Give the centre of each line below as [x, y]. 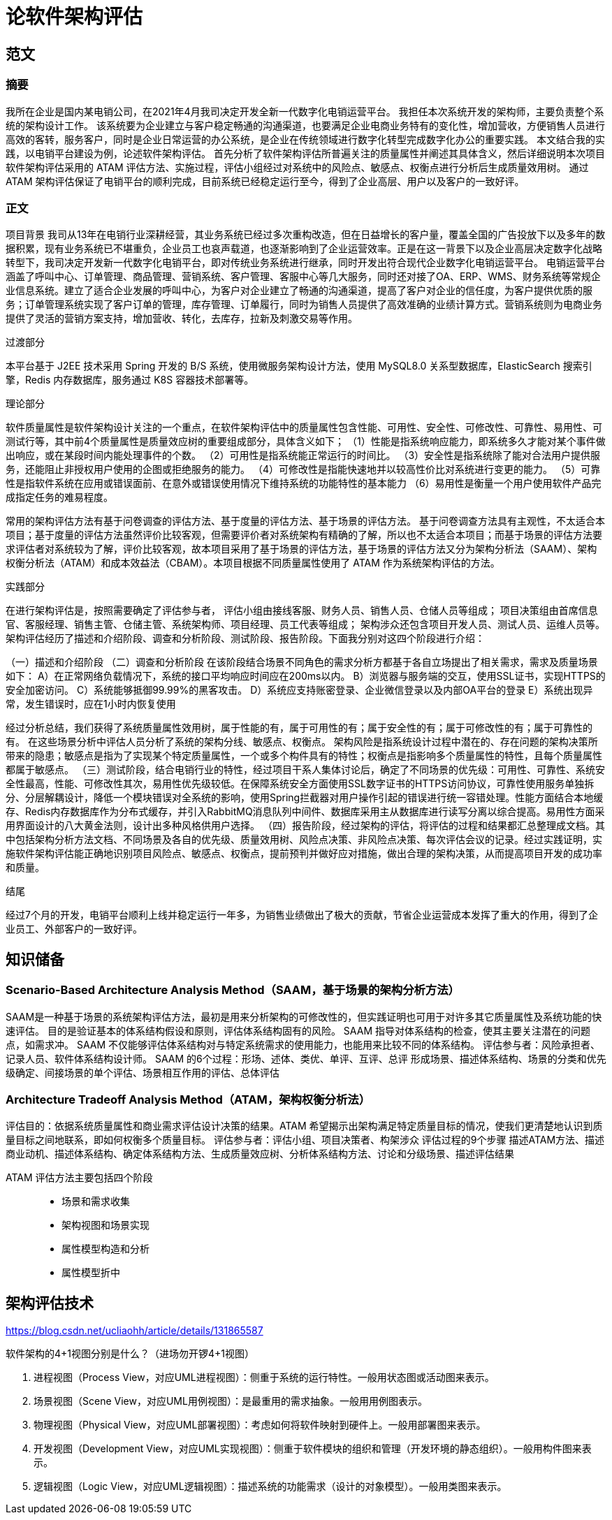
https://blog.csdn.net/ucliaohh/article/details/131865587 [134, 1331]
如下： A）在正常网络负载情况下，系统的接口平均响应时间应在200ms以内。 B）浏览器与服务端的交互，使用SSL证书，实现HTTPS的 [306, 676]
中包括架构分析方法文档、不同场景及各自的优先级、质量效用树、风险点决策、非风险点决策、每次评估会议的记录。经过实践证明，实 [304, 840]
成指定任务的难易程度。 [59, 497]
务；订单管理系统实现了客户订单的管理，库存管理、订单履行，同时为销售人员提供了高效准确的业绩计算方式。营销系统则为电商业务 [304, 305]
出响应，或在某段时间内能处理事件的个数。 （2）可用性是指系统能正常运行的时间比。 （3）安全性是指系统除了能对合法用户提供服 [303, 455]
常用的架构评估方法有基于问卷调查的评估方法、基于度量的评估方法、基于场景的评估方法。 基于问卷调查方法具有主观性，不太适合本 [305, 521]
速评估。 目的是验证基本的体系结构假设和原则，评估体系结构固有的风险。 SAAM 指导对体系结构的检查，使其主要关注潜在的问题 [298, 1030]
